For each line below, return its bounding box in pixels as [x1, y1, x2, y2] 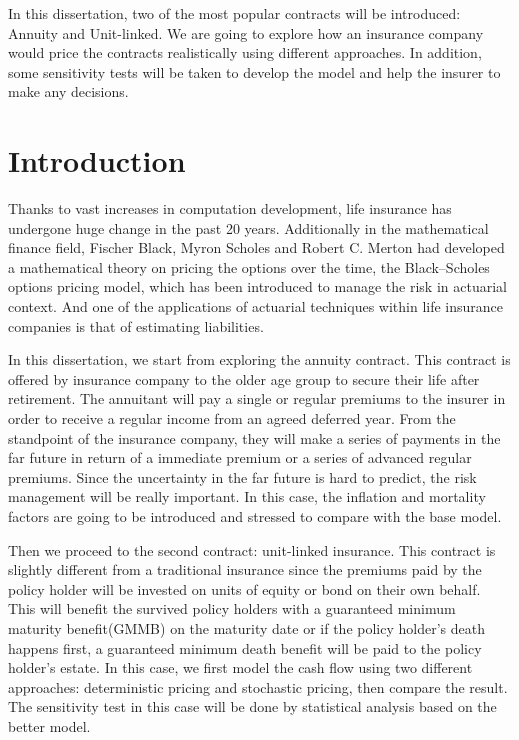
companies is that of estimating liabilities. [8, 315, 264, 336]
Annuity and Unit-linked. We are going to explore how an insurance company [8, 22, 484, 43]
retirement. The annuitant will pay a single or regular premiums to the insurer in [8, 388, 506, 409]
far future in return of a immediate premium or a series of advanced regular [8, 447, 472, 468]
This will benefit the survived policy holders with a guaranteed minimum [8, 598, 456, 619]
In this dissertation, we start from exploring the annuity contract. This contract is [8, 349, 511, 370]
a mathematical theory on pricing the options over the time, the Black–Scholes [8, 256, 490, 277]
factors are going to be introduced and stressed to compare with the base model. [8, 506, 502, 526]
